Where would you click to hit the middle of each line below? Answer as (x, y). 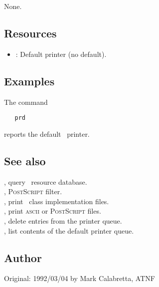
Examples (29, 81)
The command (26, 102)
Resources (30, 33)
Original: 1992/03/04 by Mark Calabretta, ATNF (79, 278)
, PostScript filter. (33, 191)
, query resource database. (46, 181)
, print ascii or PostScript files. (53, 211)
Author (23, 257)
